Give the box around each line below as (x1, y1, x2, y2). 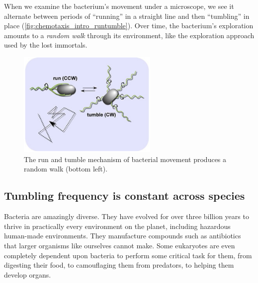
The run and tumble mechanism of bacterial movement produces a (24, 154, 227, 164)
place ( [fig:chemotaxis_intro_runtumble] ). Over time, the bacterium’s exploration (4, 20, 254, 31)
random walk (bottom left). (24, 164, 108, 174)
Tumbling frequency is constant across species (4, 188, 245, 203)
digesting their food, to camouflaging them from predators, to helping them (4, 260, 234, 270)
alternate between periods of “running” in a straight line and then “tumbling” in (4, 10, 250, 21)
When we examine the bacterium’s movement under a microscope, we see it (4, 1, 234, 11)
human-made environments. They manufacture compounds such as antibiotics (4, 230, 241, 241)
